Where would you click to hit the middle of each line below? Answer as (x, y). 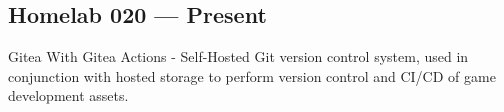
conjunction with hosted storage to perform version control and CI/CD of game (252, 75)
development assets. (68, 95)
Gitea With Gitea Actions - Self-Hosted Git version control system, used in (238, 56)
